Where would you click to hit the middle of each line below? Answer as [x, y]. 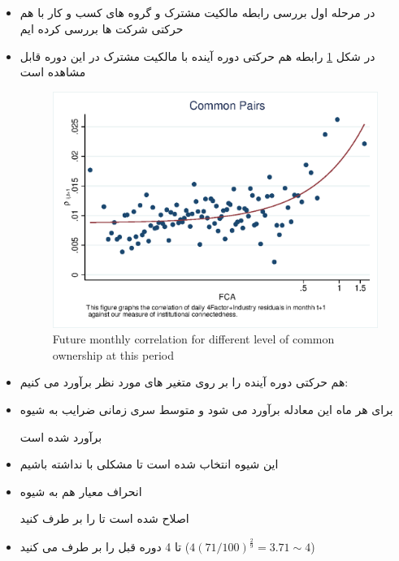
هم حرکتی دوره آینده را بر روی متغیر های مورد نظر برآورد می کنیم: [184, 382]
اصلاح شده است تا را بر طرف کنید [104, 518]
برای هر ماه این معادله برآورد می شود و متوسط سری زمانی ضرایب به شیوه [206, 409]
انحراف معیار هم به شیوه [81, 491]
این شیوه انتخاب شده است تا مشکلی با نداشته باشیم [149, 464]
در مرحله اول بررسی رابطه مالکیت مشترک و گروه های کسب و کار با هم [197, 13]
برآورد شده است [61, 436]
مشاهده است [53, 72]
